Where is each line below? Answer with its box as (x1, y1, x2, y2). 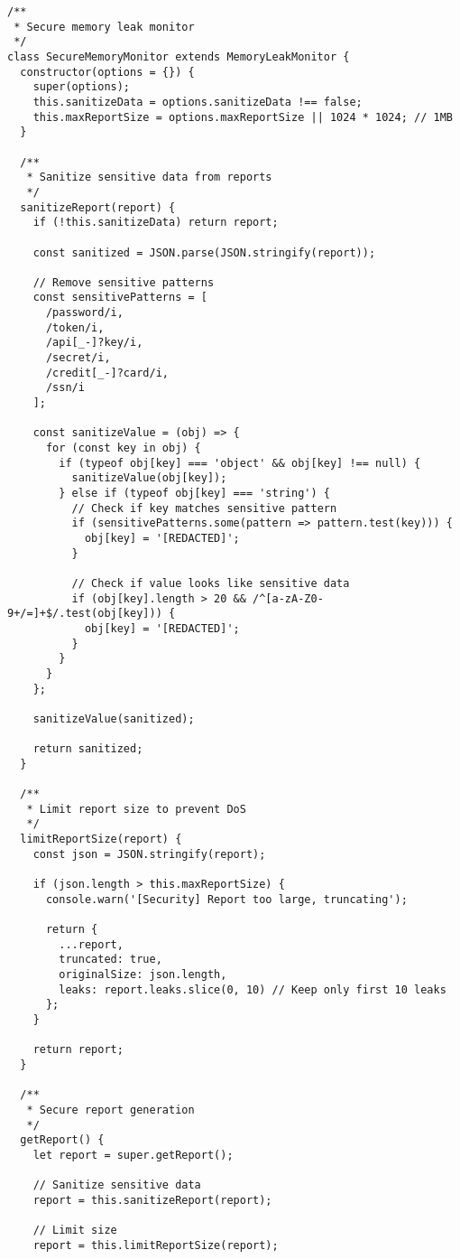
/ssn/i (45, 381, 85, 395)
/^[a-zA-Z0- (253, 592, 324, 605)
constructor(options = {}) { (20, 65, 195, 79)
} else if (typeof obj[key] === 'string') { (59, 487, 330, 499)
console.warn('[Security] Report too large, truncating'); (45, 892, 408, 906)
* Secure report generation (26, 1103, 195, 1116)
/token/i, (45, 321, 105, 334)
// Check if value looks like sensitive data (71, 576, 350, 590)
